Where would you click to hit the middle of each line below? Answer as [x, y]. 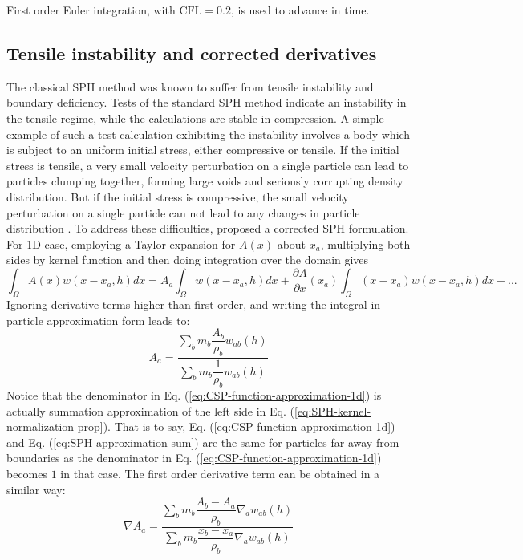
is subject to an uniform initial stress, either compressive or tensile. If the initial [203, 150]
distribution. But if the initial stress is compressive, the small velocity [178, 196]
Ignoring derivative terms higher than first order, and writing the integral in [194, 304]
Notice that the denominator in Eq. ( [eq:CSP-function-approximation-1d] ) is [194, 394]
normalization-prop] [55, 426]
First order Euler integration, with [91, 10]
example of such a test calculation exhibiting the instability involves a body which [209, 134]
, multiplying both [365, 243]
